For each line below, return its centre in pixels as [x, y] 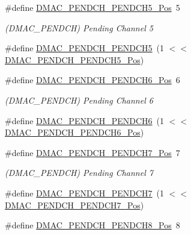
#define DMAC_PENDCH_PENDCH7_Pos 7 [92, 152]
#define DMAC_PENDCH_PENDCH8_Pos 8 [92, 225]
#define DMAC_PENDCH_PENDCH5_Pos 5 [92, 7]
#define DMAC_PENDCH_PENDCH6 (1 [85, 120]
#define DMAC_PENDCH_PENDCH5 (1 [85, 48]
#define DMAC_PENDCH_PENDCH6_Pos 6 [92, 80]
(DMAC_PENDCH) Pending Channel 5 [79, 27]
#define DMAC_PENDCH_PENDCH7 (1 [85, 193]
